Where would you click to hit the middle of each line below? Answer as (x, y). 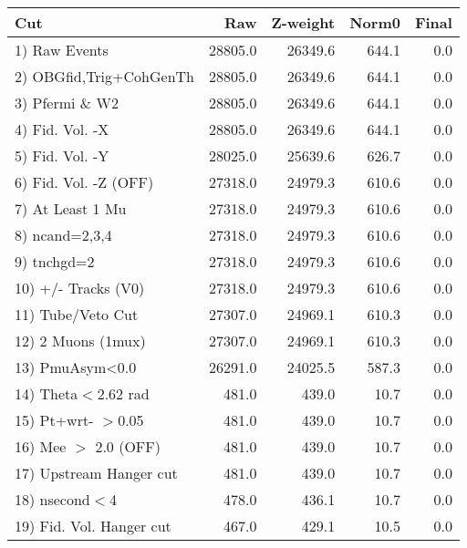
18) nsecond (52, 499)
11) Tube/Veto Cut (77, 314)
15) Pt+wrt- (54, 420)
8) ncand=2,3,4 (63, 235)
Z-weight (303, 22)
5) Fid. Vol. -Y (62, 155)
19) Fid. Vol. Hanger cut (93, 526)
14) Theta (47, 393)
